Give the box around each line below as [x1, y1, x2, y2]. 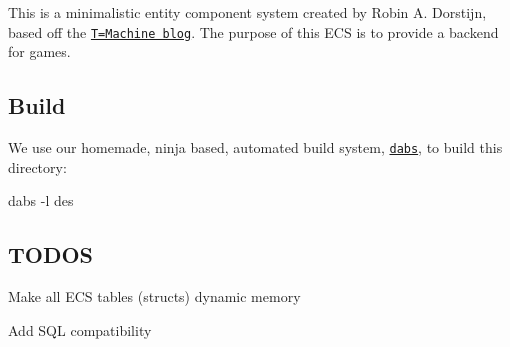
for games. [8, 41, 71, 62]
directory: [8, 156, 67, 177]
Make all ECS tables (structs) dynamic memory [8, 286, 301, 307]
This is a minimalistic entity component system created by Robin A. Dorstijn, [8, 2, 487, 22]
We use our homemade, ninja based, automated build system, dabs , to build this [8, 137, 503, 158]
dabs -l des [8, 190, 74, 211]
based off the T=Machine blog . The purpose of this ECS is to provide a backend [8, 21, 499, 42]
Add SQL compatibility [8, 319, 152, 340]
